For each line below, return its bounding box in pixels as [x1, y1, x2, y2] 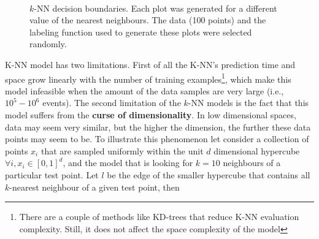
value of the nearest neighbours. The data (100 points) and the [29, 13, 266, 26]
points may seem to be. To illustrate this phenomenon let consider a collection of [5, 132, 309, 145]
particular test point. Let [5, 168, 99, 181]
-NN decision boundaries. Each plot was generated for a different [34, 1, 277, 14]
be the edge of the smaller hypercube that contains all [107, 168, 310, 181]
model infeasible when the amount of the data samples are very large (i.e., [5, 84, 284, 97]
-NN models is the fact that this [188, 96, 309, 109]
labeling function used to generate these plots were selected [29, 25, 252, 38]
